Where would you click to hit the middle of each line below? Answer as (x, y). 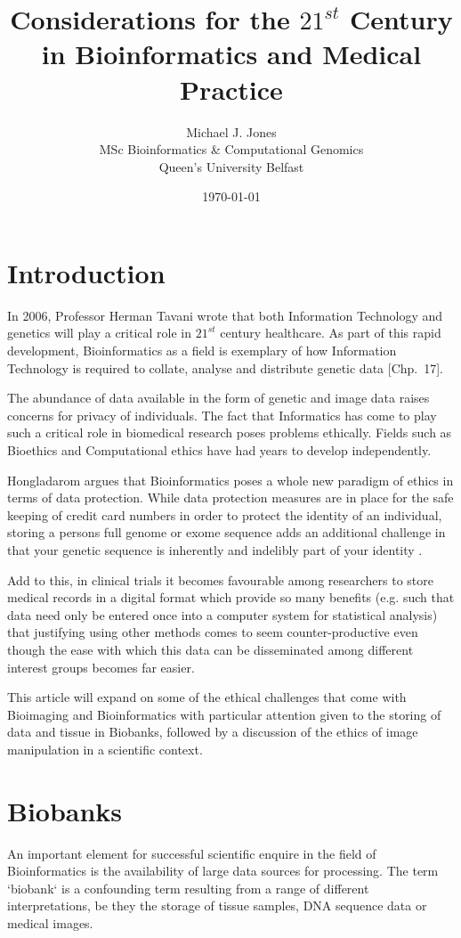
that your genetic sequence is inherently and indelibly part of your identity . (215, 549)
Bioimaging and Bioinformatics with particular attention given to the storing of (224, 714)
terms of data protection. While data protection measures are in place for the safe (230, 498)
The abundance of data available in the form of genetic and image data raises (218, 398)
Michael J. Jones (231, 131)
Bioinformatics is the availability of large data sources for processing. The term (223, 871)
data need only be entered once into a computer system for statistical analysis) (222, 614)
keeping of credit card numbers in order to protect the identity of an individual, (225, 514)
